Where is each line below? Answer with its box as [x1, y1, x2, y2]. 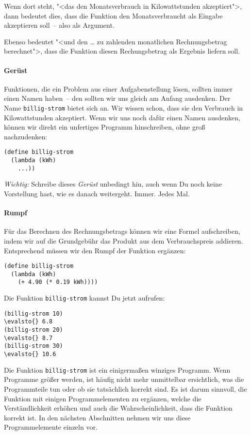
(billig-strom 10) [4, 310, 63, 317]
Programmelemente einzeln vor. [4, 422, 98, 432]
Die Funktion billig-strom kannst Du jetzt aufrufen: [4, 293, 165, 303]
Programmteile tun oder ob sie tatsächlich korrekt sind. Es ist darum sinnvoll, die [4, 383, 247, 394]
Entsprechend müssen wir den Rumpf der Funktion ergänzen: [4, 245, 186, 255]
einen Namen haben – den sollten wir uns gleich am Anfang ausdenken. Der [4, 93, 231, 103]
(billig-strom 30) [4, 342, 63, 350]
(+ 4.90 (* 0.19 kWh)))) [17, 279, 98, 286]
